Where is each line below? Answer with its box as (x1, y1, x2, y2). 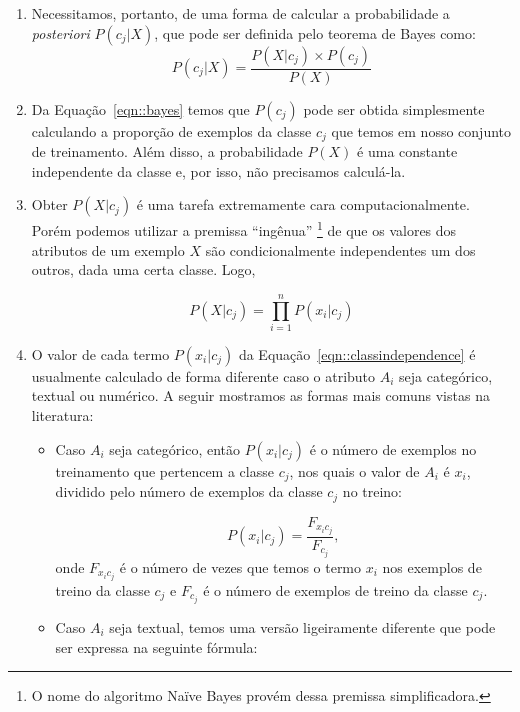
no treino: (342, 481, 403, 502)
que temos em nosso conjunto (331, 120, 512, 141)
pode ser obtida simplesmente (303, 98, 485, 119)
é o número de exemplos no (309, 438, 477, 459)
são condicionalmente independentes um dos (205, 239, 476, 260)
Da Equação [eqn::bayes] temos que (31, 98, 250, 119)
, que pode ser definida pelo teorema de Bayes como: (154, 22, 476, 43)
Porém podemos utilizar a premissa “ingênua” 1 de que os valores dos (31, 217, 457, 240)
